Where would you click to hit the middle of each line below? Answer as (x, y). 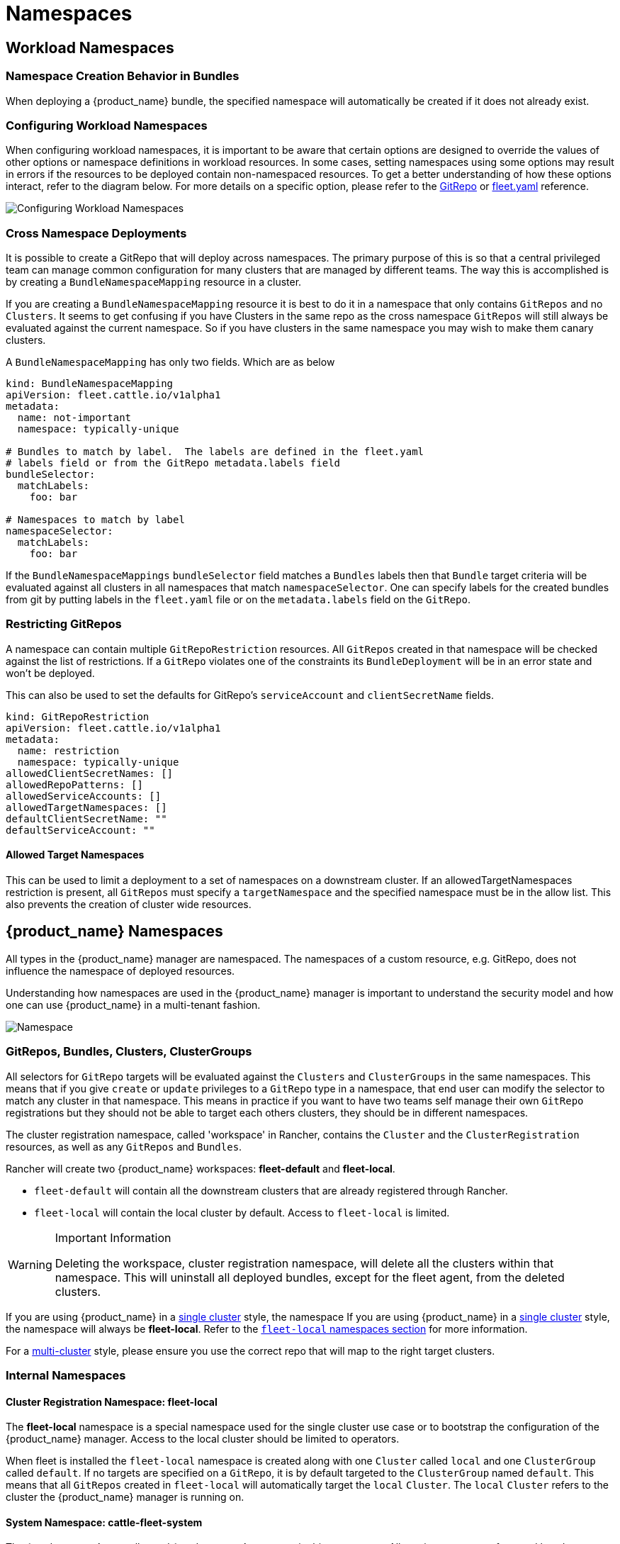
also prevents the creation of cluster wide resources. (129, 905)
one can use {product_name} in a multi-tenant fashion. (133, 1005)
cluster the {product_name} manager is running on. (125, 1497)
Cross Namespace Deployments (96, 233)
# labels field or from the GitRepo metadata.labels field (173, 463)
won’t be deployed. (50, 673)
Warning (30, 1264)
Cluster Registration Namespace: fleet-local (112, 1402)
